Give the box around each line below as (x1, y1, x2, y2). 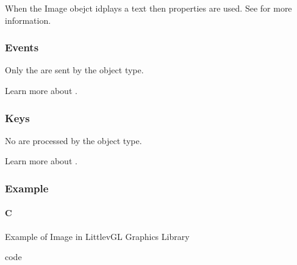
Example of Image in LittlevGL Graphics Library (5, 230, 190, 242)
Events (5, 40, 39, 55)
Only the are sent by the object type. (5, 64, 144, 76)
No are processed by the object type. (5, 134, 142, 147)
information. (5, 13, 51, 26)
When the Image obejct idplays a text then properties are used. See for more (5, 2, 292, 14)
